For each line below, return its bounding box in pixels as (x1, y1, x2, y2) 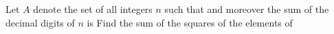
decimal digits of (5, 15, 75, 29)
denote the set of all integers (33, 2, 153, 16)
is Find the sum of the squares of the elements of (87, 15, 293, 29)
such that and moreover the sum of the (164, 2, 329, 16)
